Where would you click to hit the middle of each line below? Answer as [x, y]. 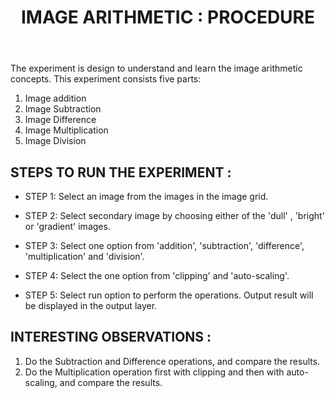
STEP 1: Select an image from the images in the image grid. [146, 196]
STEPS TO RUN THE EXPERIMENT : [121, 172]
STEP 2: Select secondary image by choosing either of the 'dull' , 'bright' [174, 215]
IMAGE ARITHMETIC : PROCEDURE [168, 17]
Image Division [55, 141]
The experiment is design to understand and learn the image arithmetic [156, 68]
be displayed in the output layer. [91, 305]
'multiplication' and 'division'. [84, 256]
